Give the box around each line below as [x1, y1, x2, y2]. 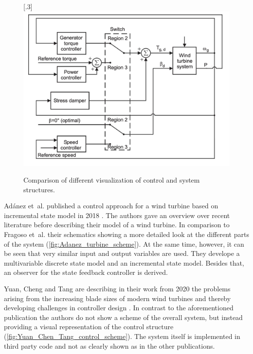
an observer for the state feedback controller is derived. [4, 267, 168, 277]
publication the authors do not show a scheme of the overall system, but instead [4, 312, 243, 322]
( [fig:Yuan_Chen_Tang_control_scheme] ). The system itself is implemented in [4, 331, 240, 341]
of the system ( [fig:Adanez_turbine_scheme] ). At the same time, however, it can [4, 238, 244, 249]
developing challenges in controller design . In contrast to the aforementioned [4, 303, 234, 313]
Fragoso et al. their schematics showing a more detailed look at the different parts [4, 229, 249, 239]
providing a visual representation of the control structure [4, 321, 174, 332]
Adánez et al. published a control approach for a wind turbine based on [4, 201, 218, 211]
